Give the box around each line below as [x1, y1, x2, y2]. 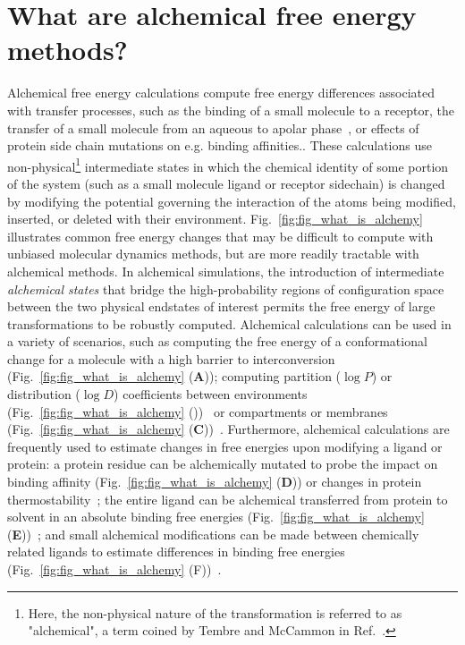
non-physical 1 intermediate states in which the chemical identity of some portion [7, 154, 449, 175]
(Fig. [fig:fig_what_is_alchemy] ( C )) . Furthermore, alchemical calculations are [7, 420, 450, 438]
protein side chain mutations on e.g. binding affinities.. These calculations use [7, 136, 432, 155]
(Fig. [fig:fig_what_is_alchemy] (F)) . [7, 560, 222, 578]
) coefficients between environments [114, 385, 308, 403]
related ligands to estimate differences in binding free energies [7, 542, 345, 561]
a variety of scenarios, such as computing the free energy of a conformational [7, 332, 427, 351]
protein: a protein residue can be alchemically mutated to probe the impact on [7, 454, 438, 473]
